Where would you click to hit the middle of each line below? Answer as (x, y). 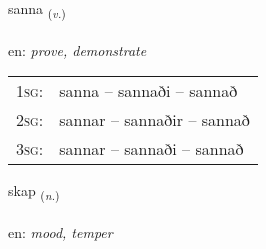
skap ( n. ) (34, 192)
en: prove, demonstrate (77, 49)
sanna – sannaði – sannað (148, 91)
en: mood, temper (60, 232)
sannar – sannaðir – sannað (154, 120)
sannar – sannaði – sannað (151, 149)
